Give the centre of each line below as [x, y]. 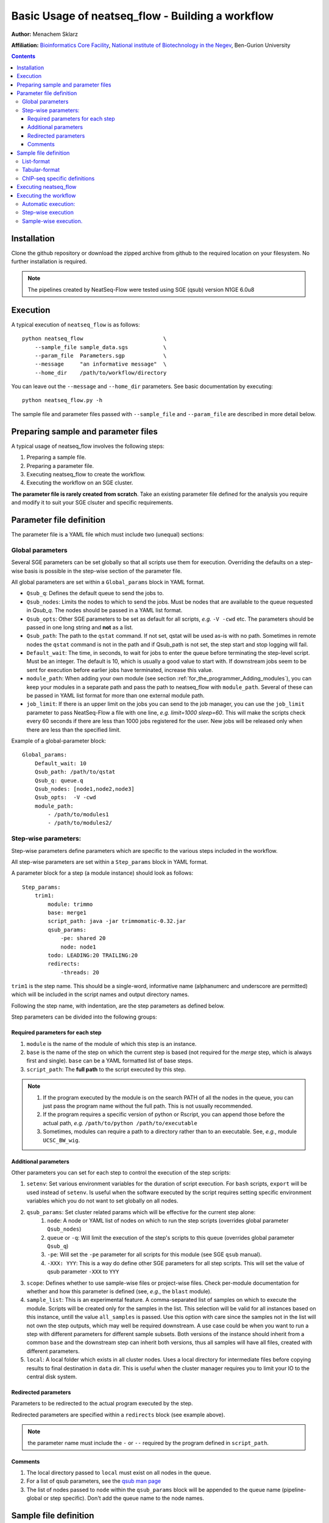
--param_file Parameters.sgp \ [101, 355]
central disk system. [52, 1376]
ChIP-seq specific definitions [58, 178]
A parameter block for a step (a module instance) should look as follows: [102, 873]
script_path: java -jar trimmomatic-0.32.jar [117, 921]
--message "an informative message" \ [101, 364]
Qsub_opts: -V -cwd [65, 797]
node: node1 [78, 947]
